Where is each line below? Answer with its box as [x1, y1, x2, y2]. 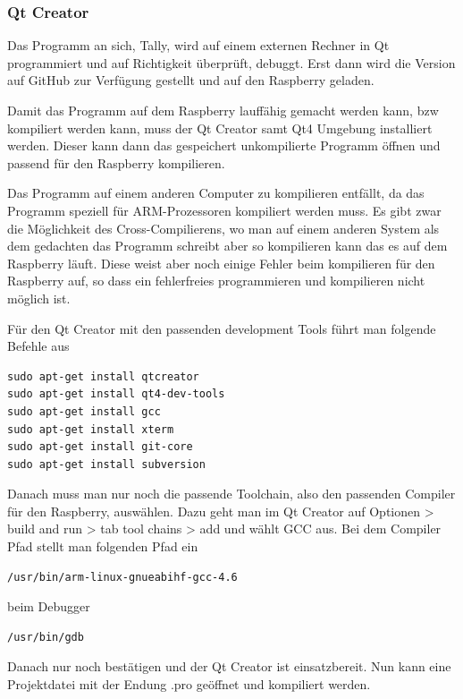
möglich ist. [7, 288, 71, 307]
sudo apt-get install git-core [7, 440, 193, 454]
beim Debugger [7, 597, 90, 616]
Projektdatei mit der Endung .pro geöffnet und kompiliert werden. [7, 675, 371, 694]
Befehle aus [7, 337, 70, 355]
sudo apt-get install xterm [7, 422, 174, 436]
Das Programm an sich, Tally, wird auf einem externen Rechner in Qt [7, 36, 390, 55]
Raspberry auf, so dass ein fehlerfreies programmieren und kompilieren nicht [7, 271, 425, 290]
